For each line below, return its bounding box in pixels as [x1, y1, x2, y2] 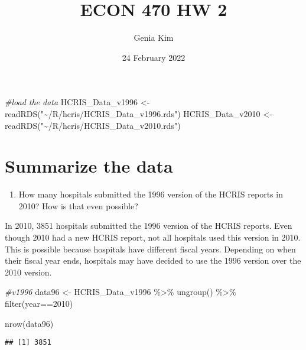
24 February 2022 [122, 51, 185, 63]
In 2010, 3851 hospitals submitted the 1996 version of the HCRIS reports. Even [5, 219, 292, 232]
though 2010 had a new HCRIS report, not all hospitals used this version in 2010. [5, 231, 301, 243]
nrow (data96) [5, 317, 54, 329]
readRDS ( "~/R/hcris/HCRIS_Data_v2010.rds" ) [5, 119, 181, 131]
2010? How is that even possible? [18, 199, 138, 212]
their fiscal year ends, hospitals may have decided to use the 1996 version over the [5, 254, 301, 267]
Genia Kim [134, 31, 174, 44]
